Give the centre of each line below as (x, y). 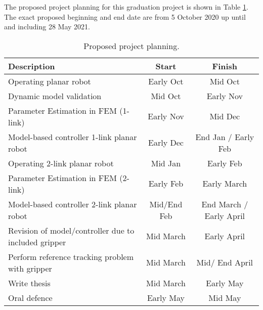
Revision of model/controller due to (71, 230)
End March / (225, 204)
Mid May (225, 297)
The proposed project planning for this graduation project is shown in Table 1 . (126, 7)
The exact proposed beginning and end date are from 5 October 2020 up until (125, 16)
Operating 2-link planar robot (61, 163)
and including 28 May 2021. (47, 27)
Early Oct (166, 81)
